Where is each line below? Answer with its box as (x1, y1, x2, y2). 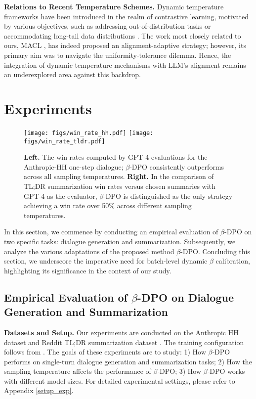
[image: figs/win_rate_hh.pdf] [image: (24, 129, 154, 136)
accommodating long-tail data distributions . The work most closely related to (4, 30, 241, 41)
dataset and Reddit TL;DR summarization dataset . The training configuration (4, 337, 244, 347)
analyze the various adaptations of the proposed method (4, 246, 174, 256)
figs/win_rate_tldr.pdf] (24, 137, 105, 145)
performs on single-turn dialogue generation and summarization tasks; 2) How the (4, 356, 252, 366)
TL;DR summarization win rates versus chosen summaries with (24, 180, 215, 191)
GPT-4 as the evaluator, (24, 190, 97, 201)
